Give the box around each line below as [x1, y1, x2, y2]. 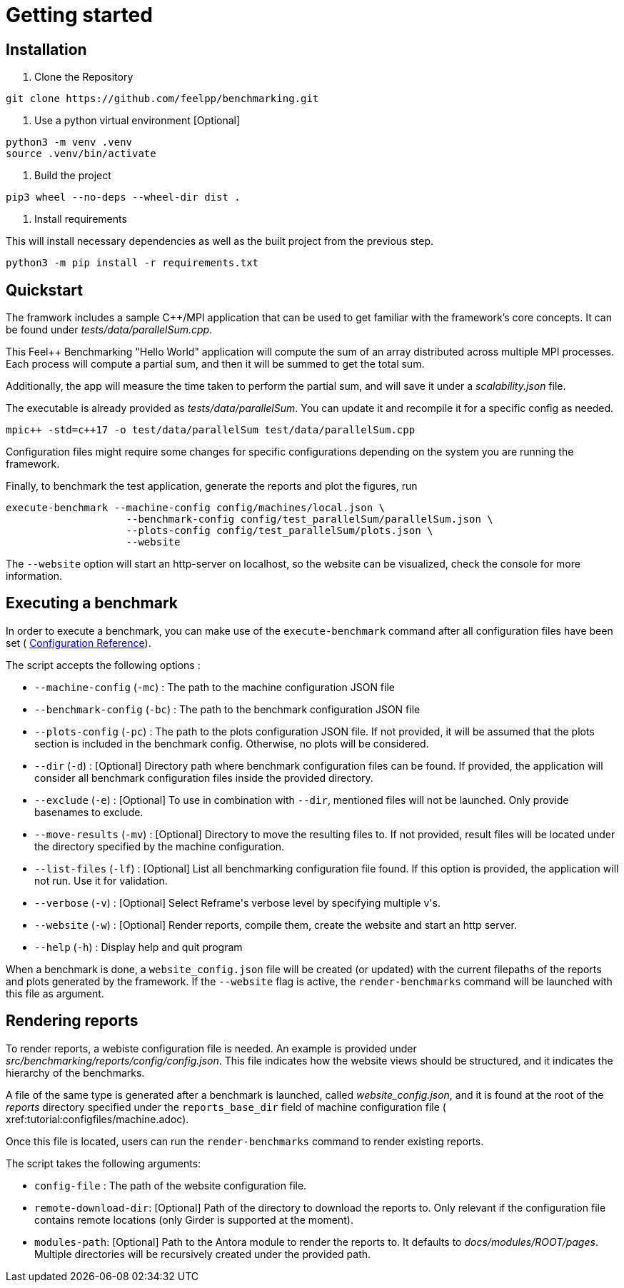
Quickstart [6, 281, 84, 299]
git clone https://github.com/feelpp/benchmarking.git [6, 93, 319, 105]
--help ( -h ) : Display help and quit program [34, 940, 243, 953]
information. [6, 570, 63, 583]
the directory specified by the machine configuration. [34, 840, 285, 852]
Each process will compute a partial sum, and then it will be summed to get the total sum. [6, 358, 425, 371]
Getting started [6, 3, 153, 27]
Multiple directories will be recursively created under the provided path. [34, 1247, 371, 1260]
